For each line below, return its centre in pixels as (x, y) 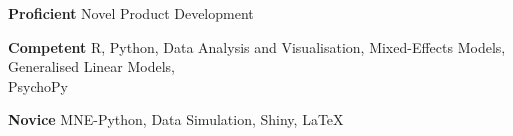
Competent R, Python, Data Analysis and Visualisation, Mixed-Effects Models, (257, 46)
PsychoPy (38, 85)
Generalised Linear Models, (91, 66)
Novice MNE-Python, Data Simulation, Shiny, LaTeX (176, 119)
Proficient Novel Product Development (131, 13)
